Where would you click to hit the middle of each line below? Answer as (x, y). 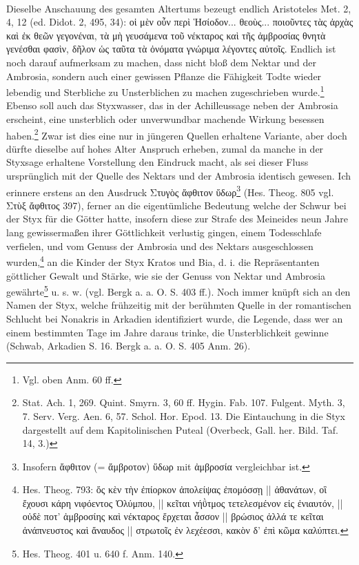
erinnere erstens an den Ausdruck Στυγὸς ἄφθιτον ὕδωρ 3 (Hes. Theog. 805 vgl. (170, 191)
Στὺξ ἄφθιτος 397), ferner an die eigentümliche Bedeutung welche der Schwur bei (176, 205)
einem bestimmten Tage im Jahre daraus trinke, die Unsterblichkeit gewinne (167, 332)
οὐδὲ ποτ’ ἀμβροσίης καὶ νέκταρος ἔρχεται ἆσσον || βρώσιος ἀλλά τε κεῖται (173, 516)
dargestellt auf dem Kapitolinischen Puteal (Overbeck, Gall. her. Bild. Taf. (180, 429)
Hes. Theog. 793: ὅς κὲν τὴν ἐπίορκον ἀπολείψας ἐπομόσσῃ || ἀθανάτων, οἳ (174, 489)
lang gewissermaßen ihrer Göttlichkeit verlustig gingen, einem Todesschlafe (164, 232)
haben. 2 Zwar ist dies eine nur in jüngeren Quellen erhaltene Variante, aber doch (177, 134)
